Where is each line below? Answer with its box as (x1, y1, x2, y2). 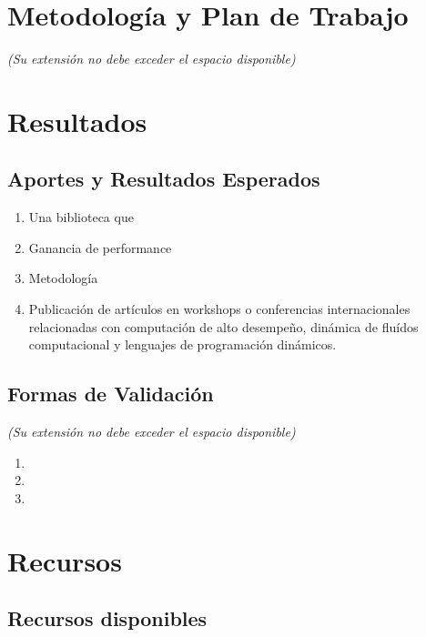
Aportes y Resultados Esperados (7, 165, 320, 193)
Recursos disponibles (7, 604, 208, 632)
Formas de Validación (7, 379, 214, 408)
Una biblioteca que (28, 207, 134, 227)
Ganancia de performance (28, 238, 172, 257)
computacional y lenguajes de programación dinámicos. (28, 335, 337, 354)
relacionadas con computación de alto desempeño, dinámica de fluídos (28, 317, 419, 336)
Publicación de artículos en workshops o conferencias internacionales (28, 299, 411, 318)
